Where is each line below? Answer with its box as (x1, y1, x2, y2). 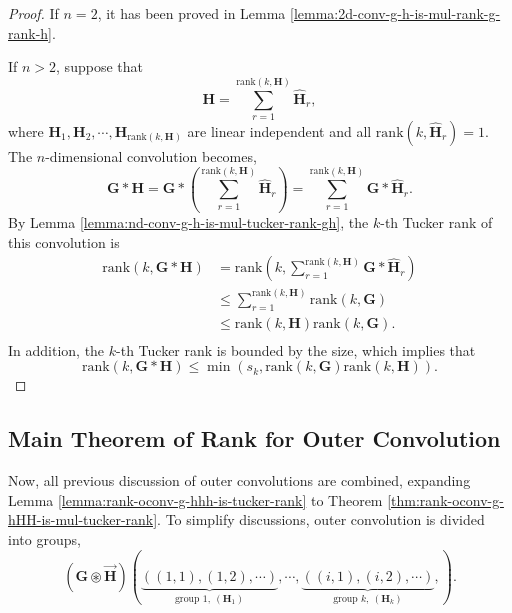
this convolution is (8, 231, 120, 252)
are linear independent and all (187, 120, 372, 141)
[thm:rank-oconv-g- (387, 489, 504, 510)
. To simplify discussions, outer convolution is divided (157, 509, 485, 530)
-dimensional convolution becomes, (45, 145, 257, 166)
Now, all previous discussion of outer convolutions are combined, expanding (8, 470, 471, 491)
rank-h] (8, 22, 53, 43)
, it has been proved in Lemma (97, 3, 286, 23)
